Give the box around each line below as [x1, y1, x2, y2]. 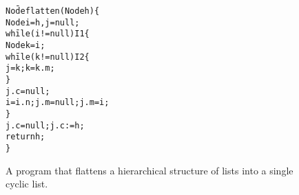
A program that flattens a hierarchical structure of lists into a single [6, 163, 293, 177]
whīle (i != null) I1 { [6, 29, 90, 39]
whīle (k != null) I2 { [6, 51, 90, 62]
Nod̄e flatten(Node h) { [6, 6, 100, 16]
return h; [6, 132, 45, 142]
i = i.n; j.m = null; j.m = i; [6, 97, 110, 108]
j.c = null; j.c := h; [6, 120, 85, 130]
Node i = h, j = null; [6, 17, 80, 27]
